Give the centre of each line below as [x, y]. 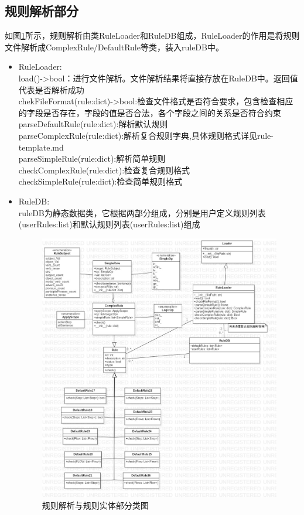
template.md [41, 147]
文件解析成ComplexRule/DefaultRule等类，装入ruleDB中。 [114, 47]
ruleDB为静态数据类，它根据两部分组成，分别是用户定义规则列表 [142, 212]
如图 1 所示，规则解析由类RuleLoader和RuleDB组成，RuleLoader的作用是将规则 [152, 35]
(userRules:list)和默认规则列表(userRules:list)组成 [109, 224]
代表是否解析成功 [51, 89]
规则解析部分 [42, 11]
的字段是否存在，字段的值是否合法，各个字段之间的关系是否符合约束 [150, 112]
